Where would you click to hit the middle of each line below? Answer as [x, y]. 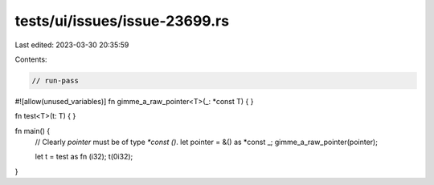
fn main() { [33, 131]
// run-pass [55, 80]
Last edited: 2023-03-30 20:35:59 [72, 45]
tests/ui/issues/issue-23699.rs [122, 21]
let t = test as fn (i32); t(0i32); [84, 157]
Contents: [31, 59]
